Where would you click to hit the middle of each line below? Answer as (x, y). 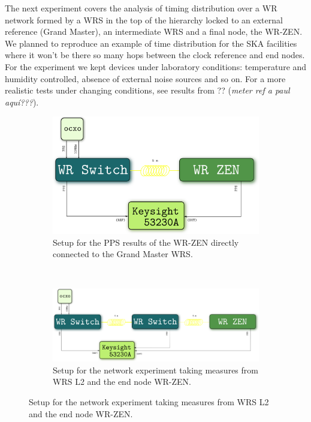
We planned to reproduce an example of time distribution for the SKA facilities (151, 43)
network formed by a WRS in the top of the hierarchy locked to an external (144, 19)
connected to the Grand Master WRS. (123, 254)
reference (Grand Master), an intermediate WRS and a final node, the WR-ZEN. (154, 31)
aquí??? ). (22, 102)
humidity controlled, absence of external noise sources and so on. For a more (145, 78)
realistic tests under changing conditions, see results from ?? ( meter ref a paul (147, 90)
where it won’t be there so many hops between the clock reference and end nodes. (155, 55)
